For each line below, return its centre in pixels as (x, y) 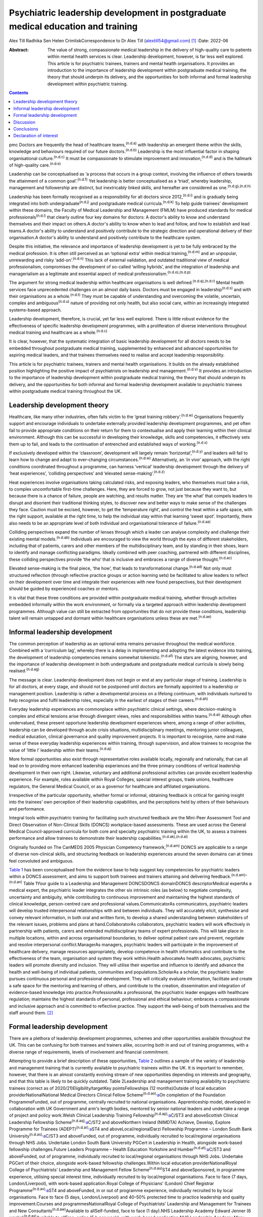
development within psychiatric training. (88, 84)
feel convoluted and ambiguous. (41, 861)
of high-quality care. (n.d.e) (35, 165)
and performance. (27, 809)
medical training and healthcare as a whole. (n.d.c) (58, 332)
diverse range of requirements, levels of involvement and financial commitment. (89, 1052)
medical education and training (73, 26)
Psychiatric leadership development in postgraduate (118, 13)
